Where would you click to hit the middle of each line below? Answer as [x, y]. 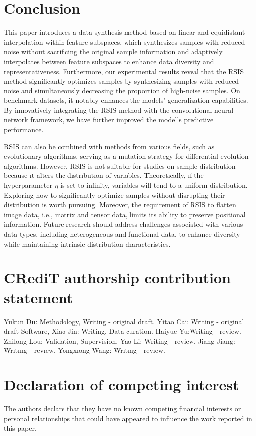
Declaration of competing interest [122, 385]
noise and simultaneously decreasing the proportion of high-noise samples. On [122, 90]
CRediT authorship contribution [117, 278]
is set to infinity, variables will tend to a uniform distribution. [154, 185]
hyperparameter [28, 185]
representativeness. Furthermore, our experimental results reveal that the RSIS [124, 71]
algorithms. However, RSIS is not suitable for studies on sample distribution [120, 165]
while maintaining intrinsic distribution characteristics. [87, 243]
